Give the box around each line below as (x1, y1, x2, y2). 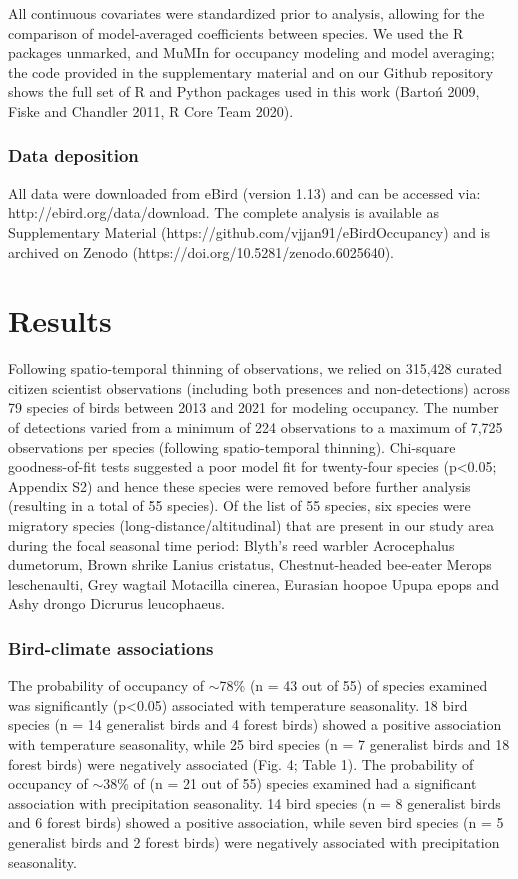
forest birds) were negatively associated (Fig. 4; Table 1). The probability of (8, 753, 474, 774)
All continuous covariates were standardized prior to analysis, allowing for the (8, 3, 485, 23)
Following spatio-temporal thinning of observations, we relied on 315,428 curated (8, 358, 503, 379)
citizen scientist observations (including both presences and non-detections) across (8, 377, 511, 398)
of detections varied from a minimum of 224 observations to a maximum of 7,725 (8, 417, 503, 438)
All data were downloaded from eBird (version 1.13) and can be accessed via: (8, 182, 481, 203)
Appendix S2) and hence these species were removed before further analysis (8, 475, 471, 496)
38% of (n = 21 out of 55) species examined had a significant (103, 773, 477, 794)
